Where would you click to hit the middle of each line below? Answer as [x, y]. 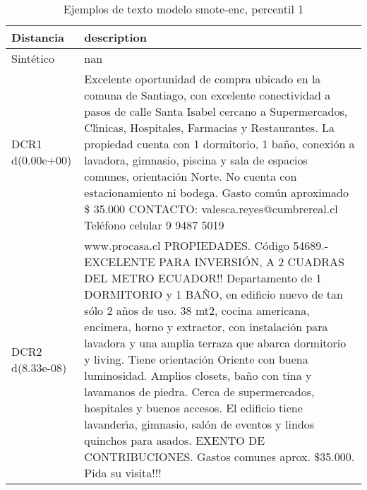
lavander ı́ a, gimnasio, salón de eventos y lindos [199, 424]
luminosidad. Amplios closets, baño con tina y [198, 375]
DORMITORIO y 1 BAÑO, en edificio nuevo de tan [213, 294]
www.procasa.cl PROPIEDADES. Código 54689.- [206, 245]
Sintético [33, 58]
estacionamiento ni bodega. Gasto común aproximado [216, 192]
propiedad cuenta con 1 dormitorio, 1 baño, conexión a [219, 144]
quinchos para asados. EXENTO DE [175, 440]
